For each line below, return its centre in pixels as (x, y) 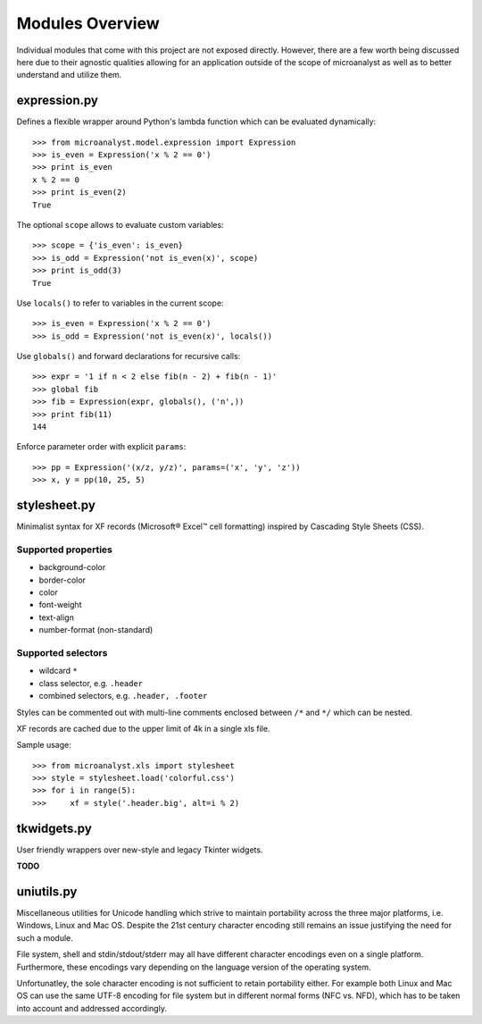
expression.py (57, 101)
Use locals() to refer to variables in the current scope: (120, 303)
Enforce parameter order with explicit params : (101, 447)
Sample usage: (44, 745)
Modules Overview (88, 23)
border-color (62, 580)
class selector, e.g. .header (91, 683)
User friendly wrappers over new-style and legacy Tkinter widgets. (140, 850)
